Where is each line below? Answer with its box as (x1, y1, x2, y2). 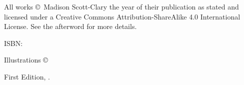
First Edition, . (4, 71, 50, 81)
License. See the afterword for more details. (4, 21, 137, 31)
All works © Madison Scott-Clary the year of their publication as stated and (4, 1, 239, 11)
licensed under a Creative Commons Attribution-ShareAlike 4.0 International (4, 11, 240, 21)
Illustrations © (4, 54, 48, 65)
